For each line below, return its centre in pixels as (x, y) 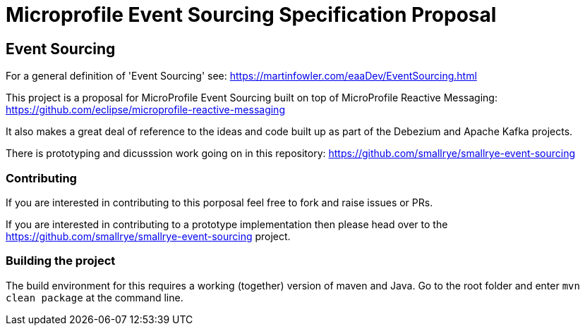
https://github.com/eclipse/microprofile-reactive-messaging (145, 110)
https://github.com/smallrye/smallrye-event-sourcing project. (148, 236)
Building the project (61, 261)
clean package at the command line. (95, 297)
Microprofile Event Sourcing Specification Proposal (251, 15)
